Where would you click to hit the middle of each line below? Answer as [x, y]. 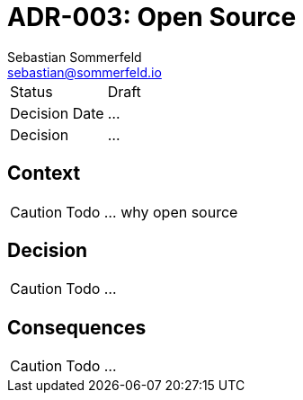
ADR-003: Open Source [152, 17]
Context [44, 173]
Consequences [77, 327]
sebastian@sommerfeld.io [85, 72]
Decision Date [57, 113]
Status [31, 91]
